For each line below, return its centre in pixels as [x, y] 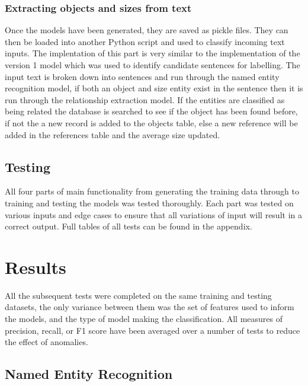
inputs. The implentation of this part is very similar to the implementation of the [153, 53]
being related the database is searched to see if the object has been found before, [151, 111]
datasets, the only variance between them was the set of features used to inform [150, 307]
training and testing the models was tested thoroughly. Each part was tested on [149, 202]
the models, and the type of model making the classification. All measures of [144, 319]
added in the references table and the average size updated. [113, 134]
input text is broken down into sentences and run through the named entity [142, 76]
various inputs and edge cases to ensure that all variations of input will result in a [153, 214]
